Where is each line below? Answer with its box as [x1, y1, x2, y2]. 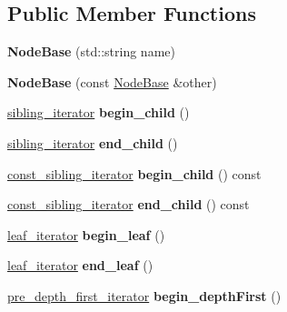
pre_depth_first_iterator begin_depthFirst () [7, 286, 282, 305]
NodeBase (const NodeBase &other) [7, 72, 217, 91]
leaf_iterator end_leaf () [7, 256, 153, 275]
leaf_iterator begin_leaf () [7, 225, 165, 244]
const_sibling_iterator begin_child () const [7, 164, 262, 183]
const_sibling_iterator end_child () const [7, 195, 250, 214]
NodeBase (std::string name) [7, 42, 175, 61]
